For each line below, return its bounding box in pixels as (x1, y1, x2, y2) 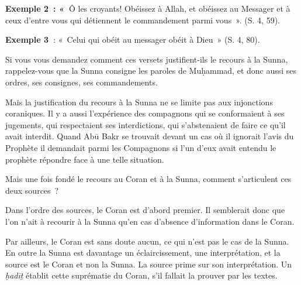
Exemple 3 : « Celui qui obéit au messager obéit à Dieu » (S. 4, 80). (5, 33, 260, 46)
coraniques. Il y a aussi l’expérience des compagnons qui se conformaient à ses (5, 107, 285, 119)
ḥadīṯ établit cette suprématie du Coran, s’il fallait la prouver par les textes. (5, 269, 278, 281)
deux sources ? (5, 184, 59, 196)
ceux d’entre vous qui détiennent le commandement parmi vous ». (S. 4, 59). (5, 13, 281, 26)
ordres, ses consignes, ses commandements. (5, 75, 158, 88)
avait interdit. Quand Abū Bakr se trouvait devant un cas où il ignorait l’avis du (5, 130, 294, 142)
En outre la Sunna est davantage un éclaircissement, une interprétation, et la (5, 246, 281, 259)
